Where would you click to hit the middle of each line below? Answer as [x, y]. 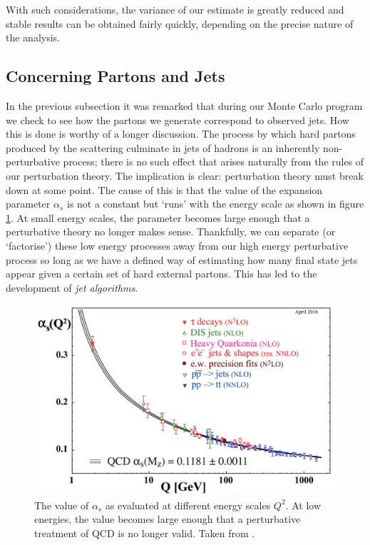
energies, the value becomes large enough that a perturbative [168, 519]
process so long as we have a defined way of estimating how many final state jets [182, 259]
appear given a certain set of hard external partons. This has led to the [161, 274]
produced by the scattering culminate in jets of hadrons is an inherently [163, 147]
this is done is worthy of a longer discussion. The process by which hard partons [181, 134]
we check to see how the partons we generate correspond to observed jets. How [178, 119]
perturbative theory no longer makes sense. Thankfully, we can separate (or [171, 231]
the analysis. [33, 37]
